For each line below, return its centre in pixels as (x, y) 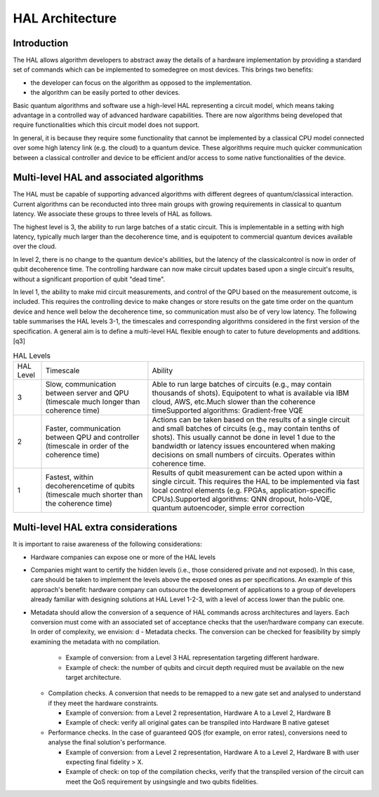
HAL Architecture (65, 18)
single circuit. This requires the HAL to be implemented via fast (256, 481)
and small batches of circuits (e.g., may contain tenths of (246, 428)
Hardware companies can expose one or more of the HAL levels (123, 557)
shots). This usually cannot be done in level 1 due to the (244, 437)
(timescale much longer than (93, 401)
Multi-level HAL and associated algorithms (108, 178)
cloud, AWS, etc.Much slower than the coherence (234, 401)
